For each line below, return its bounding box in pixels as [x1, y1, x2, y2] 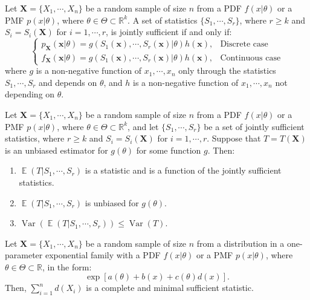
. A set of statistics [128, 13, 198, 26]
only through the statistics [178, 64, 276, 77]
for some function [136, 143, 201, 156]
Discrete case [220, 40, 268, 49]
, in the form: [42, 260, 92, 273]
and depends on [39, 76, 97, 88]
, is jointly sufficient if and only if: [106, 25, 232, 38]
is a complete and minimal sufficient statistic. [86, 281, 254, 294]
